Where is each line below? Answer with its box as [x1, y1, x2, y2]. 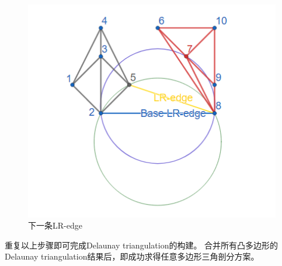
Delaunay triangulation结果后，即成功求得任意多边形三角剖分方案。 [5, 250, 259, 262]
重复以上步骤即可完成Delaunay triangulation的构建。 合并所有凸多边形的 [5, 239, 278, 251]
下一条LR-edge [28, 219, 82, 232]
